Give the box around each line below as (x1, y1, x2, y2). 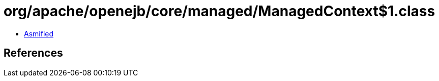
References (4, 47, 63, 60)
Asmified (24, 29, 54, 38)
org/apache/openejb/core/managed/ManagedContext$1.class (4, 3, 435, 20)
